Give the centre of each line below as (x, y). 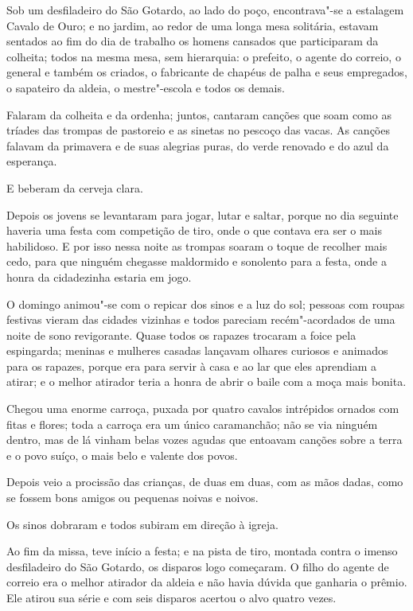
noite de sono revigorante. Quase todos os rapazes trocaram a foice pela (181, 335)
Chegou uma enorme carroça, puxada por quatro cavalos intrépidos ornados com (203, 409)
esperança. (32, 161)
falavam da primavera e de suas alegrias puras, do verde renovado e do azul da (198, 145)
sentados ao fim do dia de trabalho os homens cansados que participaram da (193, 41)
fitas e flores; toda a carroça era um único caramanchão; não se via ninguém (192, 424)
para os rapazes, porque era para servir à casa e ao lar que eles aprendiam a (192, 366)
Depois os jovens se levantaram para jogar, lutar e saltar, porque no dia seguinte (203, 214)
